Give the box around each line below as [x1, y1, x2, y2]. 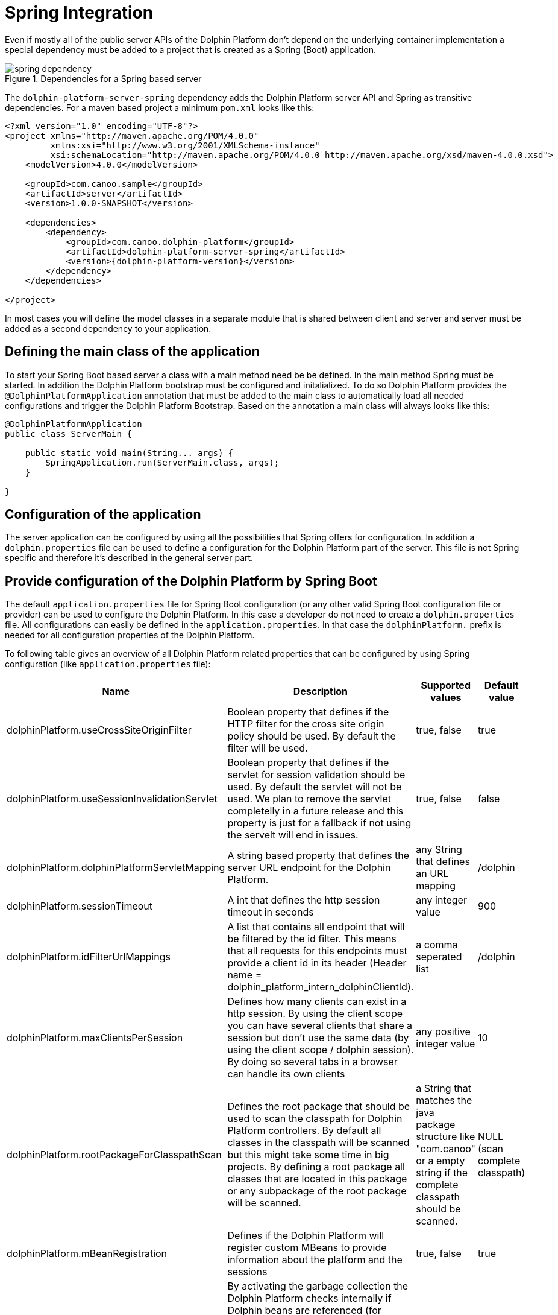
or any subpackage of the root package [227, 1185, 407, 1197]
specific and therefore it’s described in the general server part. [5, 553, 254, 563]
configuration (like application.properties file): [5, 659, 211, 670]
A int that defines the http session [227, 894, 380, 907]
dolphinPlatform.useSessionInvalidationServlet [7, 793, 218, 805]
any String [416, 843, 462, 856]
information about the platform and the [227, 1253, 403, 1266]
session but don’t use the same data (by [227, 1031, 409, 1044]
